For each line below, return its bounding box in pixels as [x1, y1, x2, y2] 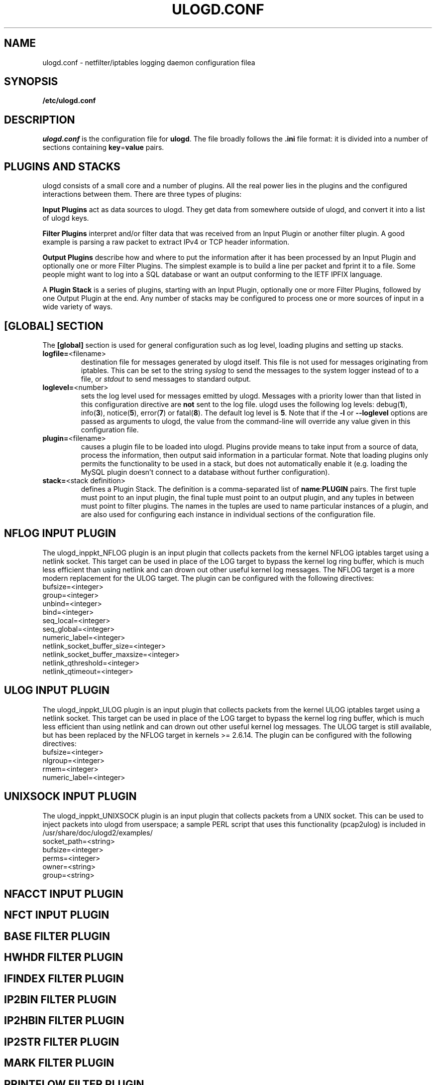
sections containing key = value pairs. [42, 143, 164, 152]
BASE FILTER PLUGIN [4, 930, 110, 943]
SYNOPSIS [4, 75, 58, 88]
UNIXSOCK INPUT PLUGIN [4, 790, 137, 803]
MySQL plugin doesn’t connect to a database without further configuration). [81, 467, 330, 476]
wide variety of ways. [42, 302, 113, 311]
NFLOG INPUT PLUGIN [4, 527, 116, 540]
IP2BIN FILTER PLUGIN [4, 993, 116, 1006]
